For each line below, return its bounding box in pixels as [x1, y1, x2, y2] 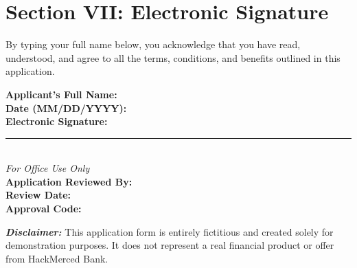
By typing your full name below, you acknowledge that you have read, [5, 37, 301, 52]
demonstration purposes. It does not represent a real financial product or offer [5, 238, 334, 252]
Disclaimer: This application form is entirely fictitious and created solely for [5, 224, 334, 238]
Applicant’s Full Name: [5, 87, 117, 101]
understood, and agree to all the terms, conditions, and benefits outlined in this [5, 50, 341, 65]
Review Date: [5, 188, 71, 202]
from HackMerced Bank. [5, 251, 108, 265]
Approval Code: [5, 201, 82, 216]
